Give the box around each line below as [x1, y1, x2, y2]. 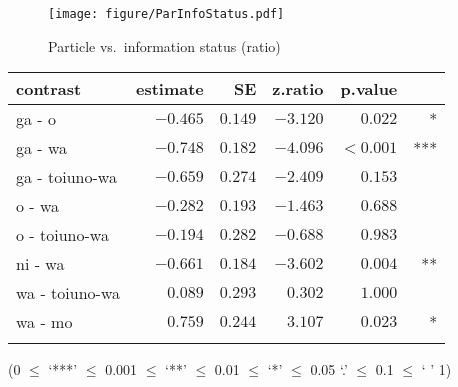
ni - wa [16, 252, 65, 276]
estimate [135, 77, 204, 101]
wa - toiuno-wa [16, 281, 120, 305]
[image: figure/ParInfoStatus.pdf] [48, 7, 285, 21]
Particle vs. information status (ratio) [48, 35, 281, 56]
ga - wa [16, 136, 68, 160]
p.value [340, 77, 398, 101]
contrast [16, 77, 82, 101]
